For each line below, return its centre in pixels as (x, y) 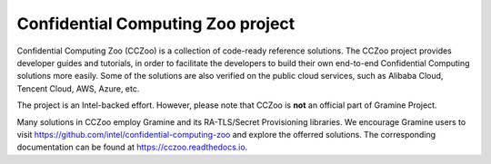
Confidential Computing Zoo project (156, 24)
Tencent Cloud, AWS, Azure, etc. (78, 88)
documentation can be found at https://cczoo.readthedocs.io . (132, 147)
